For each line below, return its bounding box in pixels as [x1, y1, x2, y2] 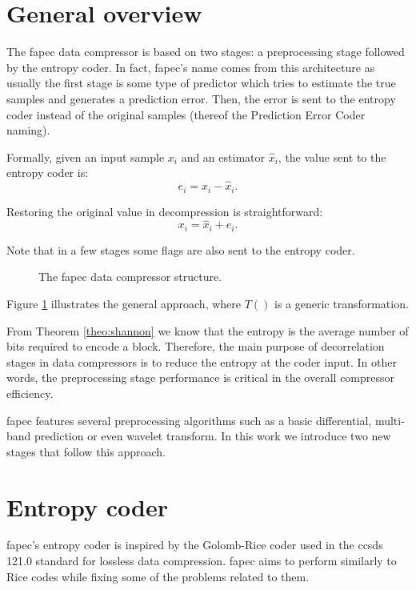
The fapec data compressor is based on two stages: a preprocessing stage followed [6, 43, 405, 60]
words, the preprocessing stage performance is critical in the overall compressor [6, 369, 395, 386]
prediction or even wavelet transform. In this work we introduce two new [34, 427, 391, 444]
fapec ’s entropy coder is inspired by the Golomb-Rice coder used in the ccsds [6, 536, 383, 553]
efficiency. [6, 384, 54, 401]
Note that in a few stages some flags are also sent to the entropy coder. [6, 241, 355, 258]
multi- [374, 411, 405, 428]
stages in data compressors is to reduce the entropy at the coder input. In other [6, 353, 397, 370]
